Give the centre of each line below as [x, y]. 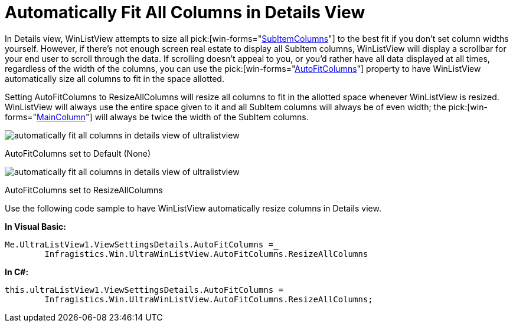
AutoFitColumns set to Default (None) [78, 153]
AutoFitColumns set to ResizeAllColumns [84, 190]
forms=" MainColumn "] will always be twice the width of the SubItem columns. [157, 117]
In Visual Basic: [35, 226]
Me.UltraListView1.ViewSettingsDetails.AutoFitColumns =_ [142, 244]
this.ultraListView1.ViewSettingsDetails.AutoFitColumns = [144, 290]
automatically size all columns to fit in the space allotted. [115, 78]
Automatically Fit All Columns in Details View [185, 12]
